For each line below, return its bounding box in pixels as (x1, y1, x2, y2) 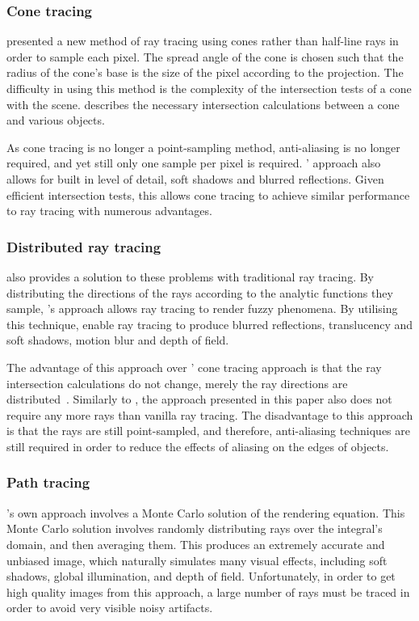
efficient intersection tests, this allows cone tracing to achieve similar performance (6, 186, 410, 203)
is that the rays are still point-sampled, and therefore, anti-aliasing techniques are (6, 422, 410, 439)
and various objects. (6, 112, 105, 129)
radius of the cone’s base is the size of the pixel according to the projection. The (6, 64, 404, 81)
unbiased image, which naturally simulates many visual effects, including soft (6, 551, 388, 568)
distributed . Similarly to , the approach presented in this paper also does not (6, 391, 392, 408)
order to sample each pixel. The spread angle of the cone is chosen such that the (6, 48, 404, 65)
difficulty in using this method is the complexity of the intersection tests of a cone (6, 80, 412, 96)
